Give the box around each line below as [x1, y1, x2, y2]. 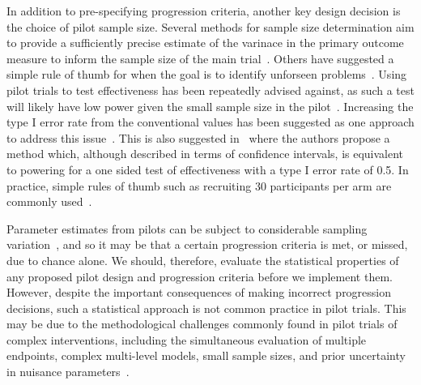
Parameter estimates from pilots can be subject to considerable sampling [6, 220, 368, 237]
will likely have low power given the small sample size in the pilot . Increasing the [6, 97, 414, 114]
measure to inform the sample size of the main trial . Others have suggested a [6, 49, 394, 66]
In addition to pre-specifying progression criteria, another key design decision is [6, 2, 401, 19]
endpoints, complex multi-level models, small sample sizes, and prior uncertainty [6, 347, 406, 364]
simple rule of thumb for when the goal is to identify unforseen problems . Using [6, 66, 407, 83]
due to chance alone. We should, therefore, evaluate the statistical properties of [6, 251, 399, 268]
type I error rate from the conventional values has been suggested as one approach [6, 113, 415, 130]
